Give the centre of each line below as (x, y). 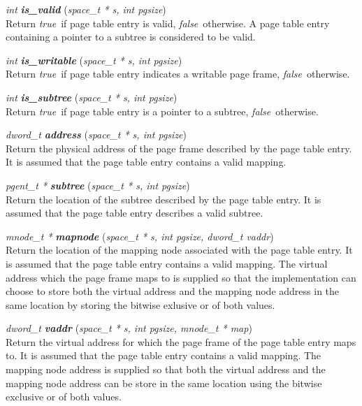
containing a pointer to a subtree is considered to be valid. (131, 37)
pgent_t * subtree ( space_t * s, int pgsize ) (98, 185)
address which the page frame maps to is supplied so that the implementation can (181, 277)
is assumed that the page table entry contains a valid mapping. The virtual (167, 263)
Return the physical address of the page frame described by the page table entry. (179, 148)
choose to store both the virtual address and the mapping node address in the (173, 291)
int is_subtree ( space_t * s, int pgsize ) (92, 97)
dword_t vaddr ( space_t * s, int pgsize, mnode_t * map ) (129, 328)
